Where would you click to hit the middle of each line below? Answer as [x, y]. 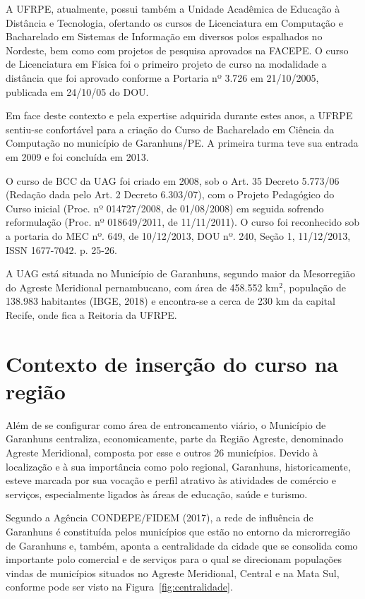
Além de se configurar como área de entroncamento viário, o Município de [166, 424]
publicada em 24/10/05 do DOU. [77, 91]
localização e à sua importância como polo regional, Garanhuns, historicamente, [178, 466]
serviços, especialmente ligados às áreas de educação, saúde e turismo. [157, 494]
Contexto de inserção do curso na [172, 363]
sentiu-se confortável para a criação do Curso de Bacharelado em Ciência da [170, 129]
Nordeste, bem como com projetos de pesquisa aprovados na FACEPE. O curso [177, 50]
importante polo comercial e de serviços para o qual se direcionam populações [174, 559]
